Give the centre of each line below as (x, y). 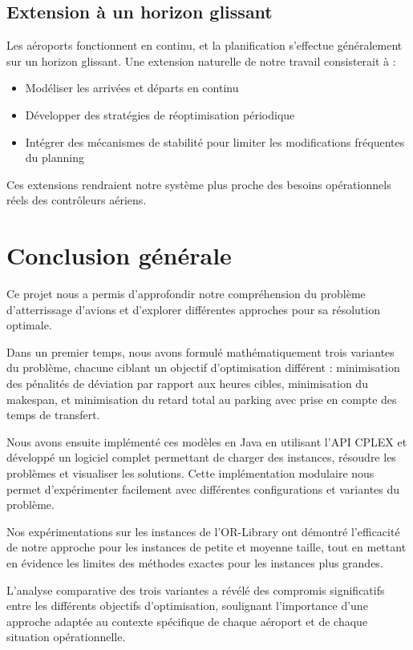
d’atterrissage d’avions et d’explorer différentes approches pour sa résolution (193, 309)
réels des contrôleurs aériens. (77, 200)
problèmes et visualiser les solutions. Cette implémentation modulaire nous (190, 473)
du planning (55, 157)
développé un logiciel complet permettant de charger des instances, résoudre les (201, 457)
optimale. (29, 325)
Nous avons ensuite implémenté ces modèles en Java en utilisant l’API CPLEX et (207, 441)
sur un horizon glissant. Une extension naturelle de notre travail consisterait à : (201, 61)
